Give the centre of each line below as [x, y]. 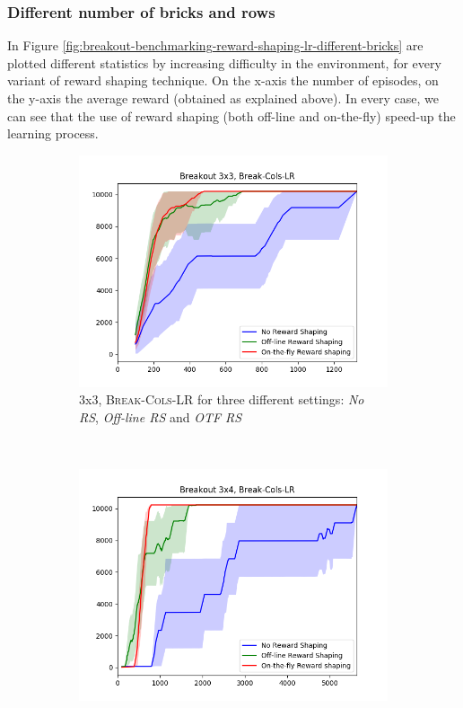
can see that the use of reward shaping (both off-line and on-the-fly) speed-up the [231, 115]
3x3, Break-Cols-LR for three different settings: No [222, 399]
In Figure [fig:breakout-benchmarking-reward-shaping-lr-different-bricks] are [215, 45]
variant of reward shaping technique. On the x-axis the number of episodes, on [223, 80]
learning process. [53, 133]
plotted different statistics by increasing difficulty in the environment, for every [224, 62]
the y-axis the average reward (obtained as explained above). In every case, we [223, 98]
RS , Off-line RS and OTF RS [161, 416]
